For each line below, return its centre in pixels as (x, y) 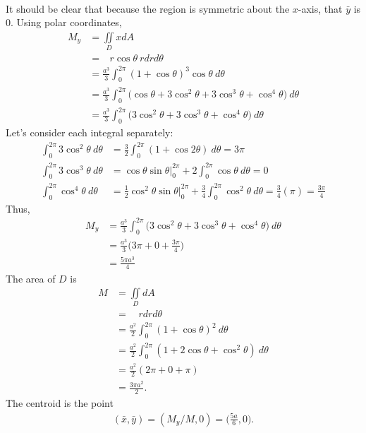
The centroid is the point (60, 402)
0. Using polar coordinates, (64, 22)
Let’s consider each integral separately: (90, 132)
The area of (31, 278)
